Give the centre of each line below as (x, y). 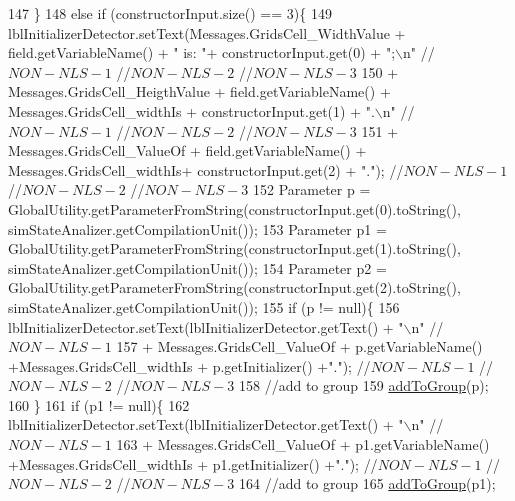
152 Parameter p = (311, 189)
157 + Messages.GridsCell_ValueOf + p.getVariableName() (299, 346)
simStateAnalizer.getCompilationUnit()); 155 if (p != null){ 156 (204, 306)
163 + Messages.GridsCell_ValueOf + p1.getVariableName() (303, 444)
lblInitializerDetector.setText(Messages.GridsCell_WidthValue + (207, 32)
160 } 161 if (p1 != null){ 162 (99, 404)
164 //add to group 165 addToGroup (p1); (367, 483)
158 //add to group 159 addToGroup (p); (363, 385)
